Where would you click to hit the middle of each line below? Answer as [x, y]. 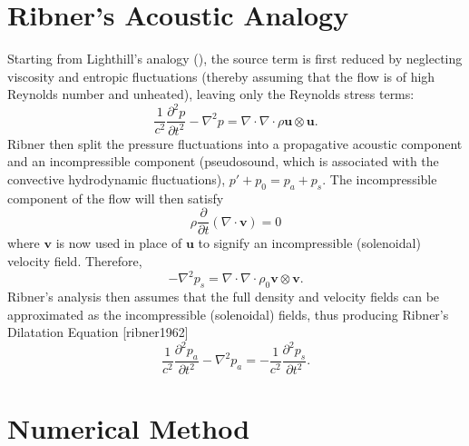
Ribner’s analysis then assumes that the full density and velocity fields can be [224, 296]
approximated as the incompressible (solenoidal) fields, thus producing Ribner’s [228, 314]
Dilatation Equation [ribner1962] [98, 332]
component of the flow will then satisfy [116, 198]
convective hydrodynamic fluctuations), [117, 179]
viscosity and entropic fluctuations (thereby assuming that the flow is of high [221, 76]
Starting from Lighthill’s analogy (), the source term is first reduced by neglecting [235, 59]
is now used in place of [119, 243]
